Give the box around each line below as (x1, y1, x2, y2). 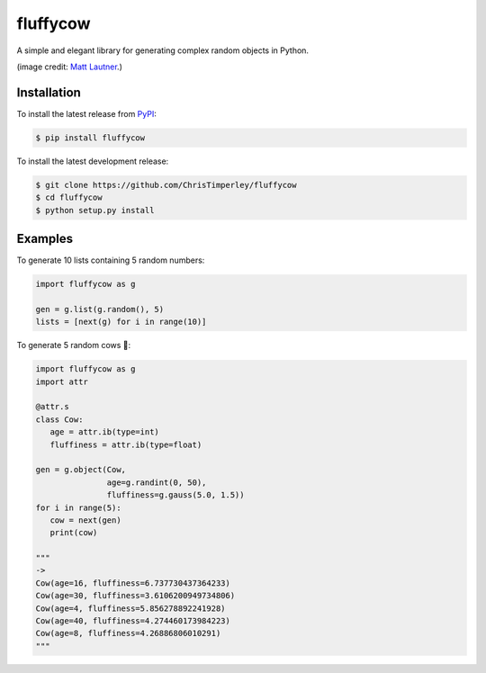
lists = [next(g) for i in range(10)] (35, 317, 207, 328)
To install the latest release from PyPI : (16, 108, 157, 119)
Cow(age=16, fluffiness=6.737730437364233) (35, 578, 231, 588)
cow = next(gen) (49, 515, 121, 525)
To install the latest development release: (16, 156, 169, 166)
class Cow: (35, 414, 84, 425)
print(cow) (49, 527, 98, 538)
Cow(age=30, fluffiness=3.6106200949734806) (35, 590, 236, 601)
